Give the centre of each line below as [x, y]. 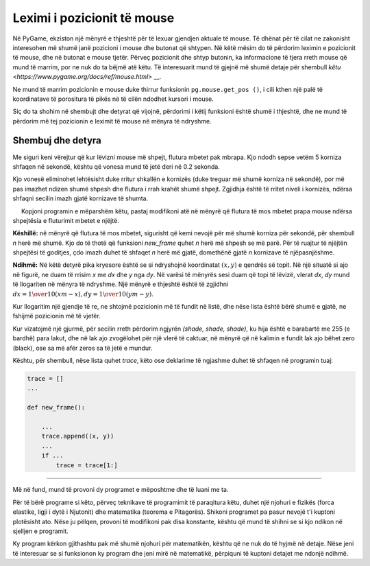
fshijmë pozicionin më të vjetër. [57, 316]
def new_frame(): [56, 408]
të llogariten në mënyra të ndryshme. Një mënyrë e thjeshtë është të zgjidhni [121, 284]
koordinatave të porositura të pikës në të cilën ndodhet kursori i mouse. [113, 99]
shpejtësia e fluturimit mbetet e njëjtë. [66, 220]
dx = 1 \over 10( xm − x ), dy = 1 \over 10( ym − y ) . [83, 294]
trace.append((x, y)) [78, 436]
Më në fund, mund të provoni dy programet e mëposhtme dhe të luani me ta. [121, 490]
